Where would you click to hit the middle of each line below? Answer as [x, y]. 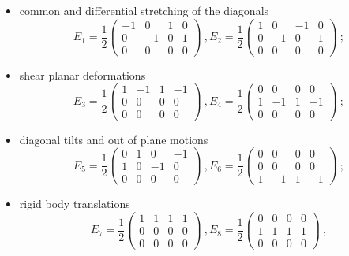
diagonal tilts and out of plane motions [114, 139]
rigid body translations [75, 204]
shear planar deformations [83, 74]
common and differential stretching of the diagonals [144, 10]
